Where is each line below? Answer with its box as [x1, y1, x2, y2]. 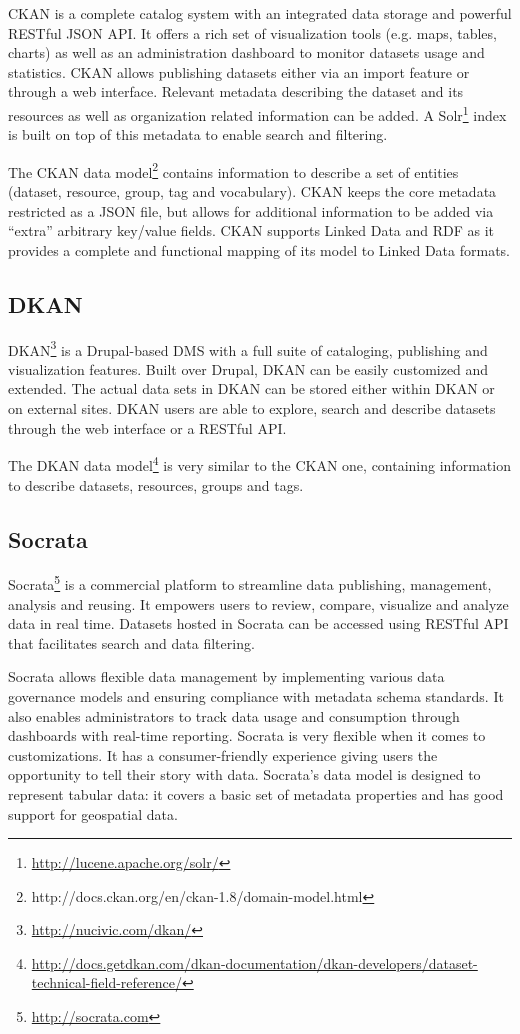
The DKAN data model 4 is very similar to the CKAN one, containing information [8, 452, 511, 475]
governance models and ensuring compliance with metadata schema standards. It [8, 685, 504, 706]
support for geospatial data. [8, 803, 178, 824]
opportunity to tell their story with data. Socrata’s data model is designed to [8, 764, 481, 785]
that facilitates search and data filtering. [8, 632, 255, 653]
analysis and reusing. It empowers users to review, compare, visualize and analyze [8, 593, 509, 614]
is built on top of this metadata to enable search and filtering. [8, 124, 388, 145]
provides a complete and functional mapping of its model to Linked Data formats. [8, 239, 510, 260]
